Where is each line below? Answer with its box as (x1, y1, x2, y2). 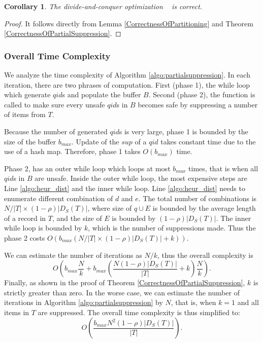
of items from (4, 109, 46, 120)
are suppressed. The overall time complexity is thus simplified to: (38, 307, 240, 317)
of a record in (4, 212, 46, 223)
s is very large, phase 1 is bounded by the (119, 126, 248, 136)
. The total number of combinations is (138, 193, 257, 203)
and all (237, 297, 259, 308)
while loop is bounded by (4, 222, 82, 233)
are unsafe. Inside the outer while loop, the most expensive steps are (35, 173, 247, 183)
